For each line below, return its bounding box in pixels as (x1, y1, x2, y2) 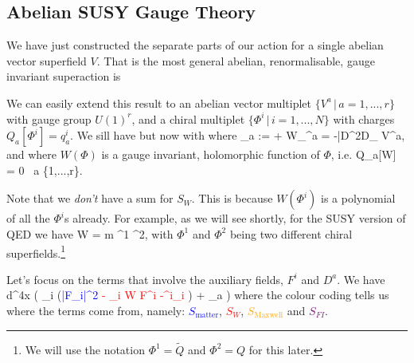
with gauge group (6, 110, 92, 127)
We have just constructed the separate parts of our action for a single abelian (6, 37, 384, 53)
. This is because (191, 190, 273, 207)
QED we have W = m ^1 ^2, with (6, 225, 174, 242)
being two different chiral (229, 225, 353, 242)
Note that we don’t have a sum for (6, 190, 174, 207)
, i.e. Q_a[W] (330, 146, 396, 163)
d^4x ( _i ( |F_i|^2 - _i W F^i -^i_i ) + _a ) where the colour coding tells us (6, 286, 389, 303)
